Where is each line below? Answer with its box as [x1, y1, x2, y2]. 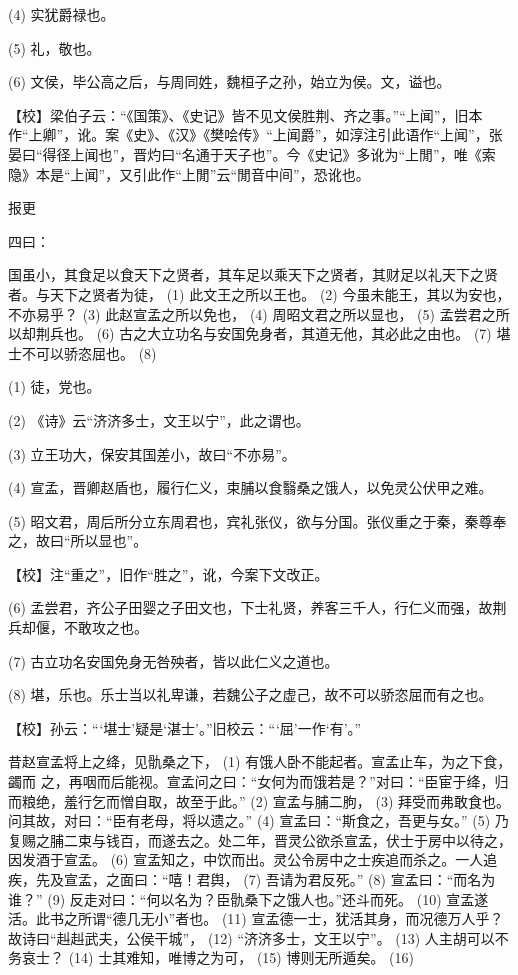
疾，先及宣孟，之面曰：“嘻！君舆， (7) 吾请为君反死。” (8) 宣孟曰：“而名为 [8, 869, 496, 889]
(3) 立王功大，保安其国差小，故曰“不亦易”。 [8, 443, 296, 464]
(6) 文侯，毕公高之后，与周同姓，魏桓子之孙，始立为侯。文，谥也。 [8, 71, 451, 92]
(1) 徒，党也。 [8, 376, 101, 397]
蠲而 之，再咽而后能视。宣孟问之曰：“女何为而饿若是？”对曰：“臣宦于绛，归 [8, 771, 509, 792]
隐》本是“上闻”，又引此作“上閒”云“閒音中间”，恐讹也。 [8, 163, 370, 184]
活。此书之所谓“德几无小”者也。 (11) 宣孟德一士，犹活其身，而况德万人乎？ [8, 908, 504, 929]
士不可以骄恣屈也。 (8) [8, 342, 157, 363]
